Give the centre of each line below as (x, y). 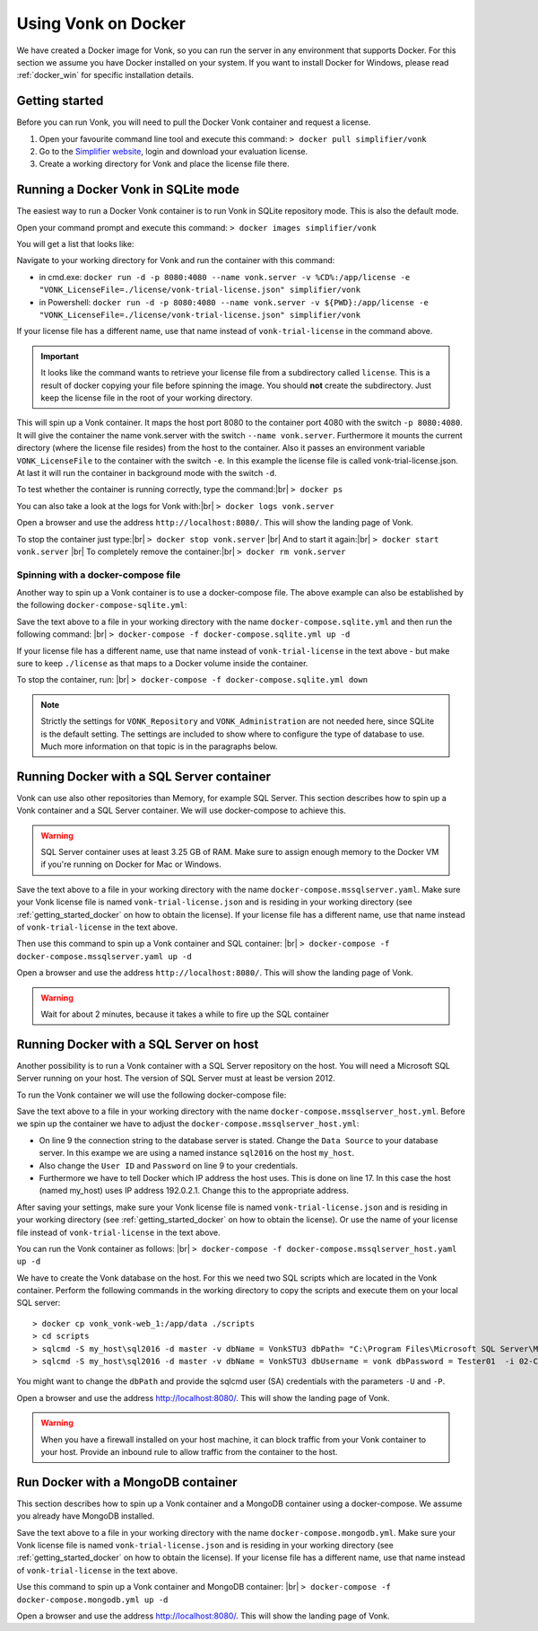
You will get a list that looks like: (75, 244)
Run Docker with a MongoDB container (127, 1482)
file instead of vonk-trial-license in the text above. (119, 1232)
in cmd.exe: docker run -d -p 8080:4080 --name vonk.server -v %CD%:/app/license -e (225, 277)
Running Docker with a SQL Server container (144, 776)
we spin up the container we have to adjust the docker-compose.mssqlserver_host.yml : (188, 1124)
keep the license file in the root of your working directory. (147, 398)
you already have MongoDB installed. (86, 1516)
